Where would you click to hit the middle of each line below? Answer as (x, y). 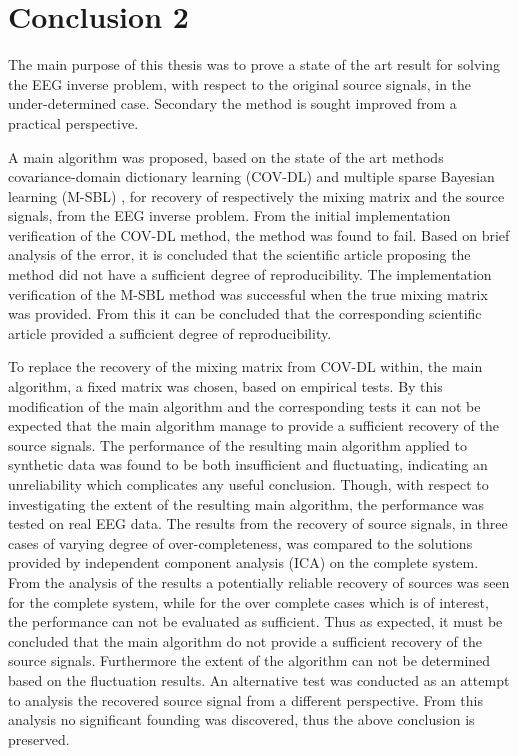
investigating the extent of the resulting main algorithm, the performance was (246, 503)
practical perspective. (73, 122)
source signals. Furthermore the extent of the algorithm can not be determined (249, 660)
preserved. (39, 738)
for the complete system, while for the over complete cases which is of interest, (248, 601)
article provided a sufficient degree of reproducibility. (170, 332)
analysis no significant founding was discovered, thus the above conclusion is (241, 719)
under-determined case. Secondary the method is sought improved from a (232, 103)
